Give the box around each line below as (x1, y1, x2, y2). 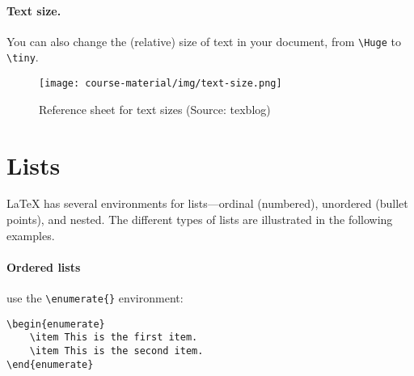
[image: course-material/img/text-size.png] (39, 78, 282, 90)
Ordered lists (6, 258, 81, 275)
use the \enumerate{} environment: (6, 289, 184, 306)
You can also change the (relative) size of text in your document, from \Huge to (6, 32, 401, 49)
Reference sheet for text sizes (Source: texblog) (39, 100, 271, 117)
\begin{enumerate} (6, 318, 105, 330)
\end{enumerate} (6, 358, 94, 370)
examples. (6, 226, 55, 243)
